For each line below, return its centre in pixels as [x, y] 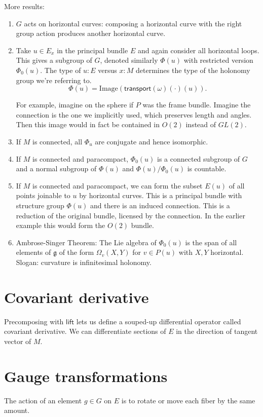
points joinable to [43, 195]
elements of [33, 252]
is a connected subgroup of [199, 158]
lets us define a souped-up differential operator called [159, 321]
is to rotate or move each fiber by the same [188, 400]
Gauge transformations [86, 376]
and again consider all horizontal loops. [198, 50]
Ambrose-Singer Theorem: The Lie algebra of [86, 242]
